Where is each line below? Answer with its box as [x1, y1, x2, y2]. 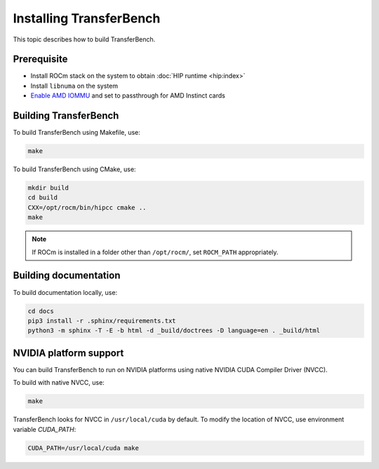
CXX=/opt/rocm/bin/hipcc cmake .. [27, 204, 147, 211]
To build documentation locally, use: [13, 288, 118, 296]
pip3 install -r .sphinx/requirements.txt [27, 317, 176, 324]
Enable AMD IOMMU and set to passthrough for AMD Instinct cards [30, 91, 226, 100]
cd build [27, 194, 58, 202]
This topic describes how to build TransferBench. [13, 35, 156, 44]
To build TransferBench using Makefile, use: [13, 128, 140, 137]
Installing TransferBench [13, 11, 161, 26]
